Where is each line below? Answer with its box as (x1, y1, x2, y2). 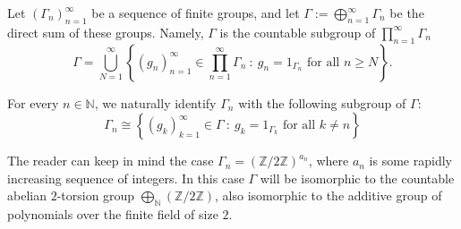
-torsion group (56, 186, 135, 205)
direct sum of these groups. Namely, (7, 22, 204, 41)
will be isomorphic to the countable (260, 168, 455, 187)
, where (308, 151, 349, 170)
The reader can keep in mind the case (7, 151, 214, 170)
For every (7, 93, 59, 112)
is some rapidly (369, 151, 452, 170)
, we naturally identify (94, 93, 217, 112)
